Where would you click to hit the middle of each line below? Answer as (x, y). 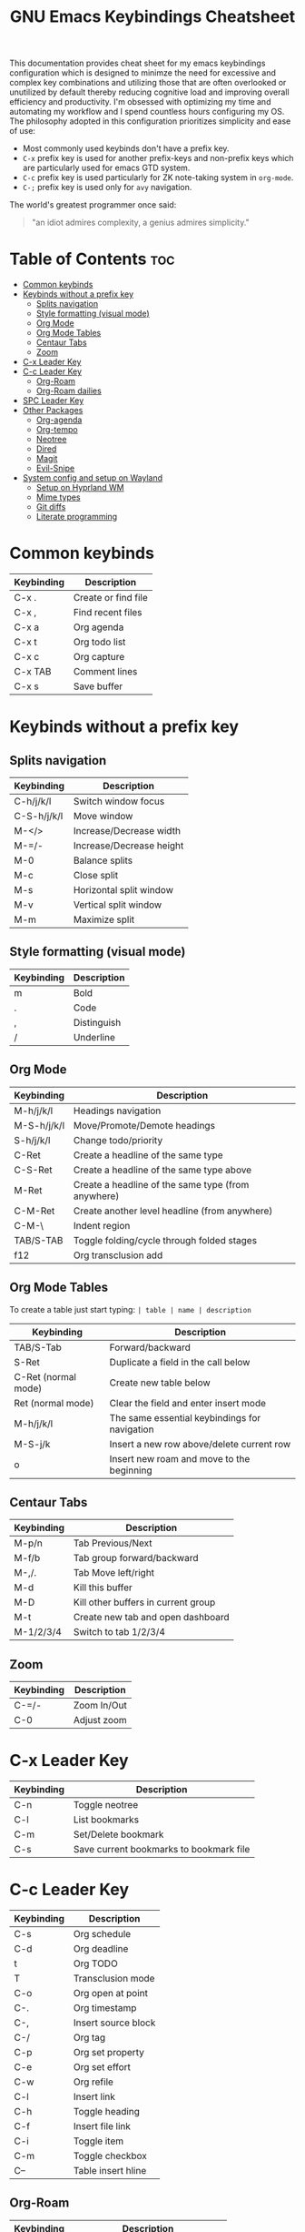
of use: (23, 131)
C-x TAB (33, 672)
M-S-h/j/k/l (39, 1125)
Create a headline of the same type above (162, 1170)
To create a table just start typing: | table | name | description (130, 1309)
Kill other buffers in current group (144, 1602)
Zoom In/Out (100, 1706)
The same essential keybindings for (185, 1417)
